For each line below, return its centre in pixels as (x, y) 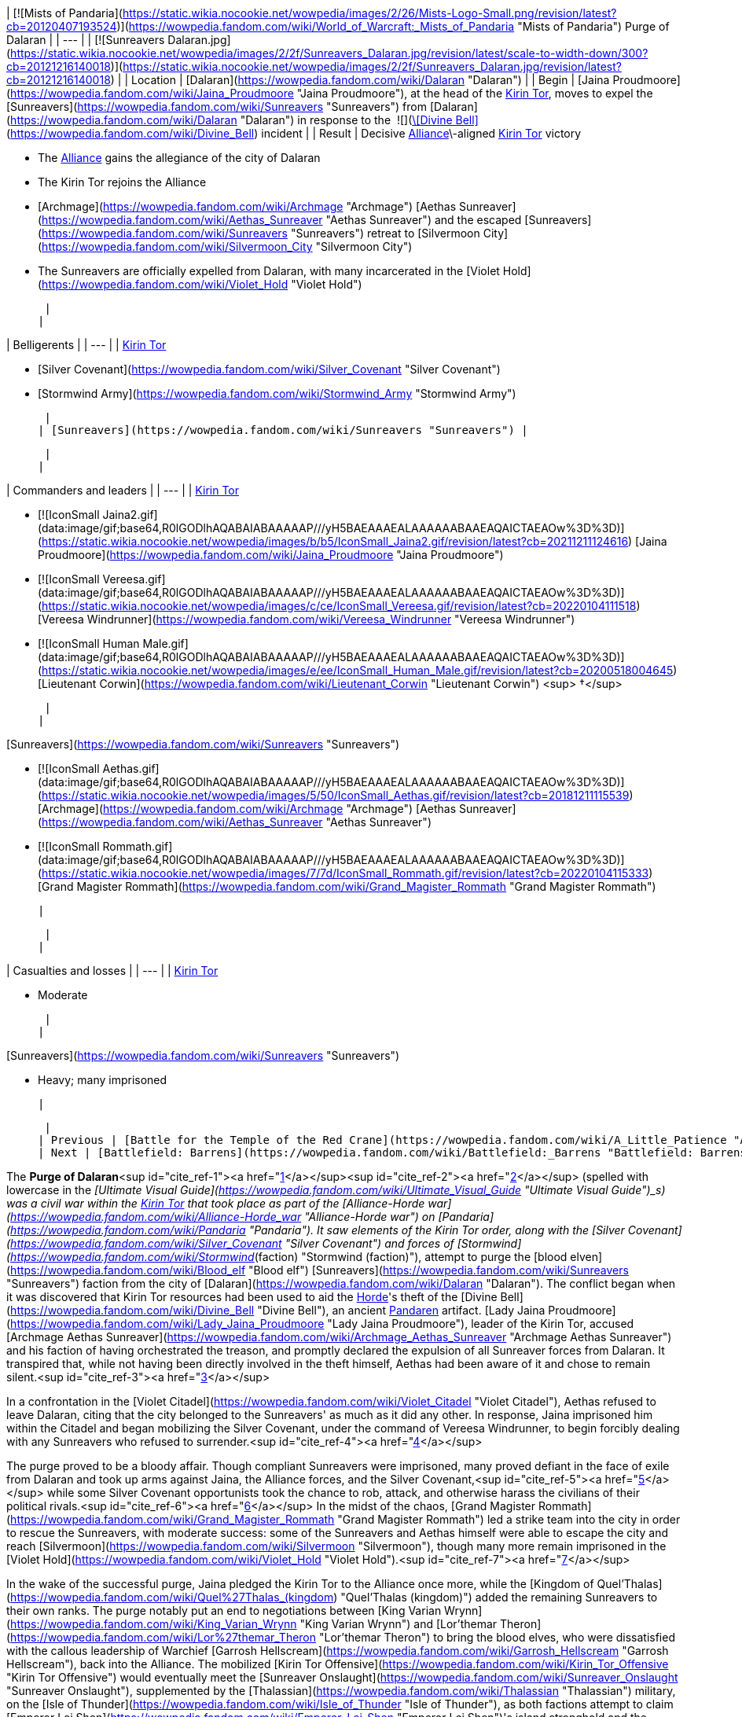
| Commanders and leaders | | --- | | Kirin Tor (123, 490)
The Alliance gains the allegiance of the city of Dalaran (179, 158)
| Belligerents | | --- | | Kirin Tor (86, 345)
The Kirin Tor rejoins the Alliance (122, 182)
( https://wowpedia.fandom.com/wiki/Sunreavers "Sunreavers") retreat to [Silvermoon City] (273, 233)
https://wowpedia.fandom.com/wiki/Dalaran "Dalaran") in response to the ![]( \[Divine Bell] (244, 120)
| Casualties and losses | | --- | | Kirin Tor (112, 971)
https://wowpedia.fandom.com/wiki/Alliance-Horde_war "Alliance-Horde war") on (223, 1217)
